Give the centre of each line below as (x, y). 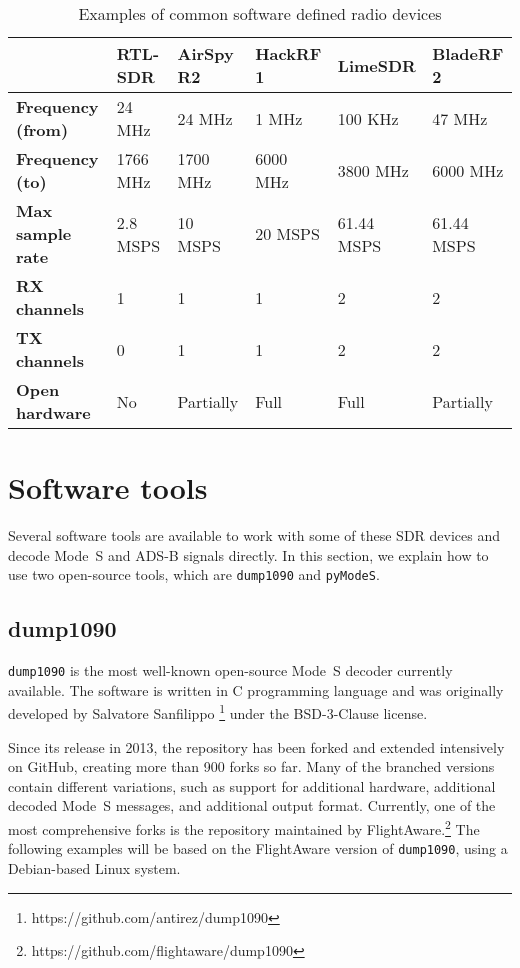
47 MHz (460, 118)
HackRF (288, 53)
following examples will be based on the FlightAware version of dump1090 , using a (258, 848)
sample (44, 233)
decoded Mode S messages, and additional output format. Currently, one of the (252, 805)
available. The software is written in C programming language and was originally (256, 689)
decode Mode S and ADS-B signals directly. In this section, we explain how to (248, 554)
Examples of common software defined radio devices (260, 13)
